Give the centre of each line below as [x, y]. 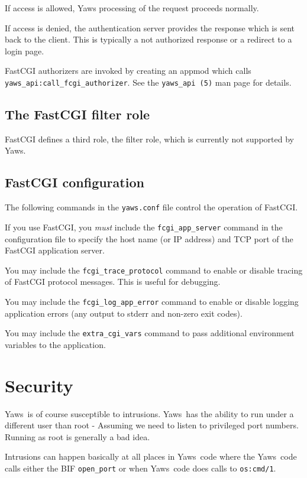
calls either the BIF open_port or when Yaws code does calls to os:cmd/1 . [140, 468]
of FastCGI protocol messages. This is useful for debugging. [113, 282]
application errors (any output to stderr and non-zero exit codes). [124, 313]
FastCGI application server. [55, 250]
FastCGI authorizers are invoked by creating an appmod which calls [128, 71]
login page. [25, 51]
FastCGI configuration [75, 182]
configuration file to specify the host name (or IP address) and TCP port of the [149, 238]
